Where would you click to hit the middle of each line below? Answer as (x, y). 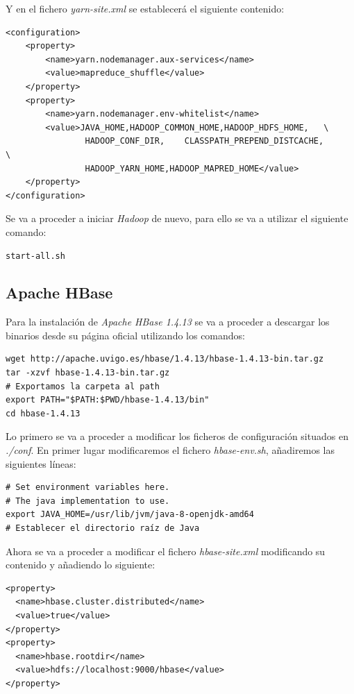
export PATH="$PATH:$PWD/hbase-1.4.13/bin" (108, 400)
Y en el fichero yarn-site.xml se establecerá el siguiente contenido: (145, 8)
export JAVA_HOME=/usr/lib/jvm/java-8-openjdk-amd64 (130, 515)
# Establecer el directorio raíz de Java (103, 528)
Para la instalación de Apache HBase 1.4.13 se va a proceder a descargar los (168, 322)
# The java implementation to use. (88, 501)
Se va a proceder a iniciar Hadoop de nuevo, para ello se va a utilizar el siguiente (177, 218)
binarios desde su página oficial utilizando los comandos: (126, 335)
